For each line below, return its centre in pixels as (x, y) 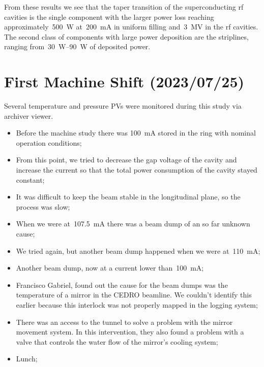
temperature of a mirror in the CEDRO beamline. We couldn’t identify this (134, 295)
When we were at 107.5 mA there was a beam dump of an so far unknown (133, 224)
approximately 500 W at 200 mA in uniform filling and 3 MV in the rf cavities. (131, 27)
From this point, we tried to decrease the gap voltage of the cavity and (126, 160)
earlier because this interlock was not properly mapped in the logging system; (137, 305)
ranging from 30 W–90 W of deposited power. (77, 46)
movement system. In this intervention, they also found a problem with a (130, 332)
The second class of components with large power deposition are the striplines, (126, 36)
